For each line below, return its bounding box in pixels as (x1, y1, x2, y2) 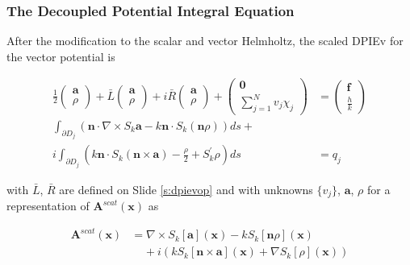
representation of (6, 197, 90, 214)
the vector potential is (6, 48, 115, 64)
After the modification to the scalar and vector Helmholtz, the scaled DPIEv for (6, 32, 404, 49)
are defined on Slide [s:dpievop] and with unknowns (59, 180, 313, 197)
